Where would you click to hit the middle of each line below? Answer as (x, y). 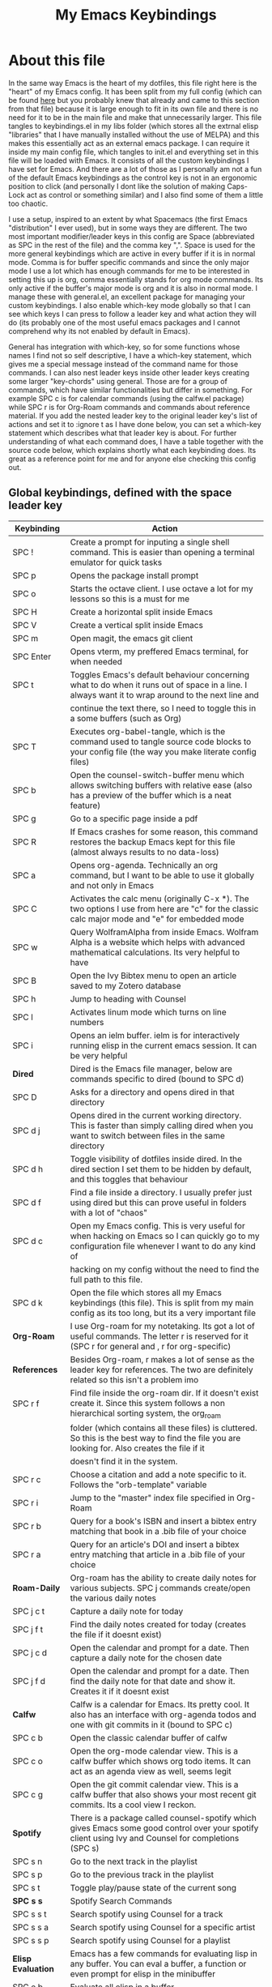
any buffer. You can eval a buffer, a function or (158, 1963)
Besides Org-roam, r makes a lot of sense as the (162, 1359)
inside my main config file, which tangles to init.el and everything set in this (134, 152)
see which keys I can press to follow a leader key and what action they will (132, 314)
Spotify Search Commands (121, 1900)
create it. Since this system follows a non (147, 1403)
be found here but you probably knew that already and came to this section (134, 100)
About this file (57, 60)
